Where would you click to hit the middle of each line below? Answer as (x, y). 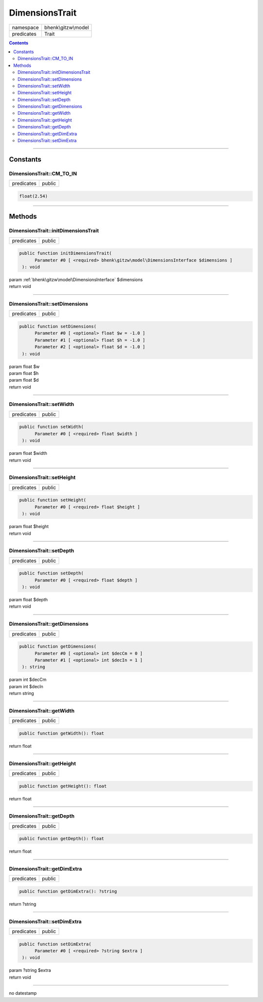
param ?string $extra (30, 970)
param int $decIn (26, 686)
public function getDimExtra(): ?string (68, 891)
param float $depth (28, 600)
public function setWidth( (51, 427)
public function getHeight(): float (63, 786)
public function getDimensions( (58, 646)
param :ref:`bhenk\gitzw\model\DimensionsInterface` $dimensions (76, 279)
